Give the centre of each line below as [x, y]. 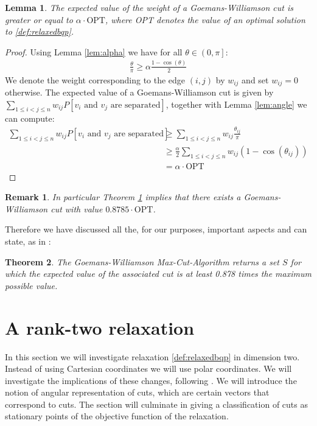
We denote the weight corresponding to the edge [95, 79]
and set [255, 79]
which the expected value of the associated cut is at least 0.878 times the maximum [158, 274]
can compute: [30, 118]
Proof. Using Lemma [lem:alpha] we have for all [94, 51]
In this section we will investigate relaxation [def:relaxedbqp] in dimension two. [152, 356]
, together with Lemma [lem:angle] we [236, 104]
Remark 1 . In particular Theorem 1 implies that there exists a [123, 197]
